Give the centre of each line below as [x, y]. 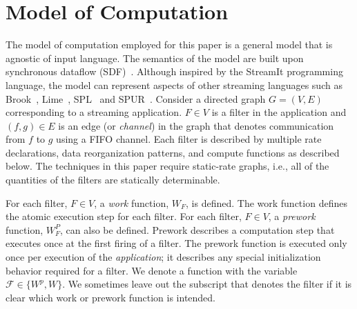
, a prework [292, 216]
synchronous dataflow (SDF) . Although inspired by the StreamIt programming [174, 71]
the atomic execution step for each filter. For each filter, [124, 216]
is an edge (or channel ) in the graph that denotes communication [196, 125]
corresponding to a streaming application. [94, 112]
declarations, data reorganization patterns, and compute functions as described [173, 152]
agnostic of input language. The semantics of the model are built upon [155, 58]
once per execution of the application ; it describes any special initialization [163, 257]
